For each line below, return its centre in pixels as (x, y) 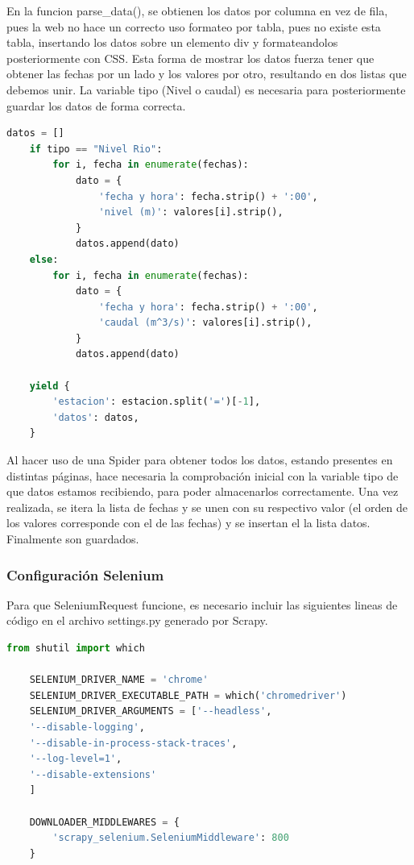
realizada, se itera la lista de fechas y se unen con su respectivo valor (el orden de (207, 507)
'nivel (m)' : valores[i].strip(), (191, 212)
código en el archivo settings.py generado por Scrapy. (137, 620)
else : (44, 259)
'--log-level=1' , (76, 759)
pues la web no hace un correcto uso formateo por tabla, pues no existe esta (194, 26)
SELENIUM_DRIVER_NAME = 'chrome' (119, 680)
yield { (50, 386)
